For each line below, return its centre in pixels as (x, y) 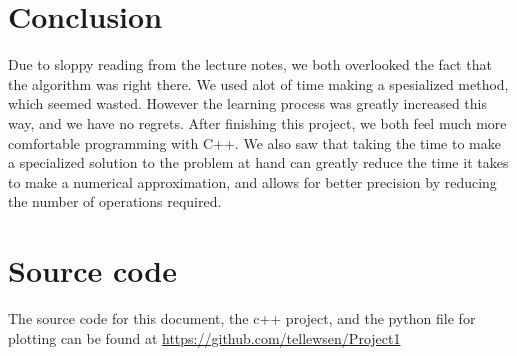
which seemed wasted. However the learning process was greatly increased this (247, 103)
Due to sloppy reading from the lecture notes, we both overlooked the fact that (250, 64)
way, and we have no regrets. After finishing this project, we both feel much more (257, 122)
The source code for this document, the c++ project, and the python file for (242, 318)
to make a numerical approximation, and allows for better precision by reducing (252, 181)
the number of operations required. (115, 201)
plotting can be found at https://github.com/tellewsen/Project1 (204, 337)
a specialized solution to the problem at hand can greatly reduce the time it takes (258, 162)
